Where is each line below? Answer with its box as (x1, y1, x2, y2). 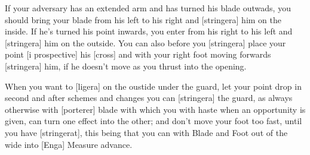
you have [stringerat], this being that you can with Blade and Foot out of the (5, 126, 288, 138)
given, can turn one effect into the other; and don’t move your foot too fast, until (5, 115, 302, 127)
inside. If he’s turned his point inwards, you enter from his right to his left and (5, 25, 293, 37)
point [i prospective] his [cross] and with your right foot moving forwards (5, 48, 271, 61)
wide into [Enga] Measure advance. (5, 138, 133, 150)
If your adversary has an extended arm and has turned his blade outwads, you (5, 2, 291, 14)
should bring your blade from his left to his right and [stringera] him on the (5, 13, 281, 26)
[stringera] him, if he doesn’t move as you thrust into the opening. (5, 59, 247, 72)
